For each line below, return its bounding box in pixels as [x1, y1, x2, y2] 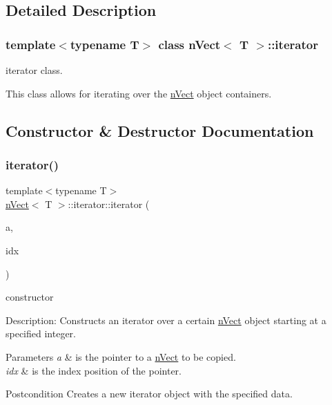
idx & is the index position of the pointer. [6, 363, 182, 377]
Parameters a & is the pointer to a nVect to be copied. [6, 349, 236, 364]
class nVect [158, 35, 221, 53]
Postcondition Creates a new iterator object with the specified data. [6, 386, 293, 401]
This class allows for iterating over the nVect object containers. [6, 86, 272, 100]
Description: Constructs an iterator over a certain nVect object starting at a [6, 312, 326, 327]
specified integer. [6, 326, 77, 341]
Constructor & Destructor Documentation [6, 120, 314, 141]
